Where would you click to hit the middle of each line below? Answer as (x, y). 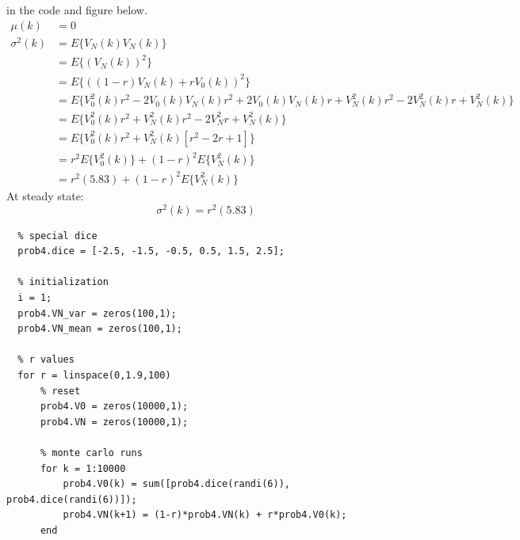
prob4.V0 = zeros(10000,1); (114, 407)
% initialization (63, 282)
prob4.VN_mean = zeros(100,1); (100, 329)
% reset (60, 391)
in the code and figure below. (77, 10)
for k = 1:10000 (83, 468)
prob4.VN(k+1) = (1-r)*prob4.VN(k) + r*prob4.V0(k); (205, 515)
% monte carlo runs (91, 453)
